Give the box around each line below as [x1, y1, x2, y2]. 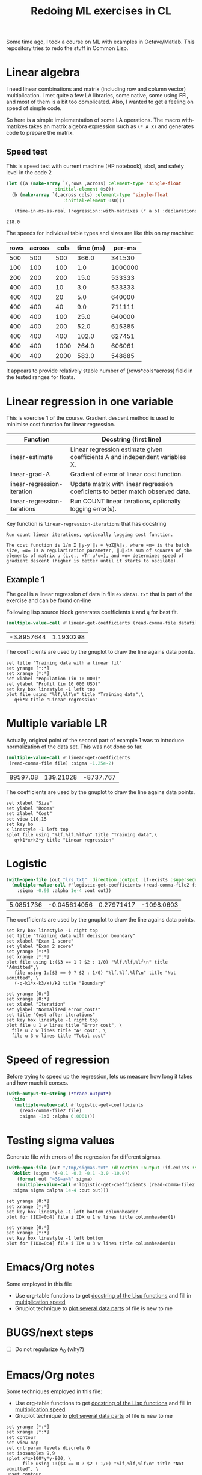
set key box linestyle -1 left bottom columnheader [6, 1209, 138, 1215]
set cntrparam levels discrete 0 [6, 1445, 90, 1451]
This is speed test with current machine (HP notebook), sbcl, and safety [6, 162, 185, 170]
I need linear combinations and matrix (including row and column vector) [6, 85, 186, 93]
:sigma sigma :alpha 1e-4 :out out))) [11, 1187, 109, 1193]
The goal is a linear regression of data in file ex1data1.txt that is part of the [6, 591, 193, 598]
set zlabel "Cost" [6, 810, 52, 816]
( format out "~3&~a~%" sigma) [17, 1176, 93, 1183]
